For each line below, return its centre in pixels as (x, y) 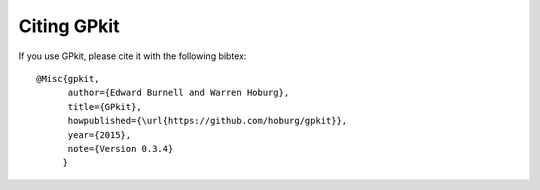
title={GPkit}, (104, 106)
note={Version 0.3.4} (120, 148)
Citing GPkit (69, 26)
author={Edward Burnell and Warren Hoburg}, (178, 93)
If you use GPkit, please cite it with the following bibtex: (132, 56)
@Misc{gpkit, (68, 78)
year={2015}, (99, 134)
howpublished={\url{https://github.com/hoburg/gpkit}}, (207, 121)
